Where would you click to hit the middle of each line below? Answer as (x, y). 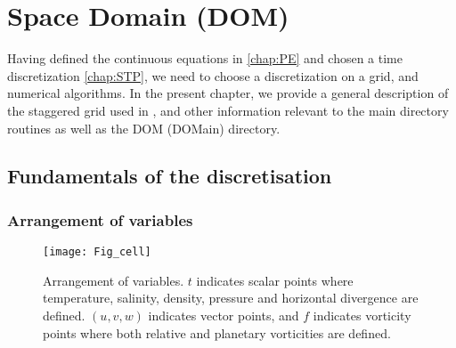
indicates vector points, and (224, 315)
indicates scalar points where (275, 280)
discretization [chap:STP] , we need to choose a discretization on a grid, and (213, 75)
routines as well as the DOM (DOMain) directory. (144, 128)
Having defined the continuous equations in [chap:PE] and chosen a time (205, 58)
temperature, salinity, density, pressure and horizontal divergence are (231, 298)
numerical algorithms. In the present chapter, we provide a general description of (228, 93)
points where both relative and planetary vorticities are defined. (217, 332)
